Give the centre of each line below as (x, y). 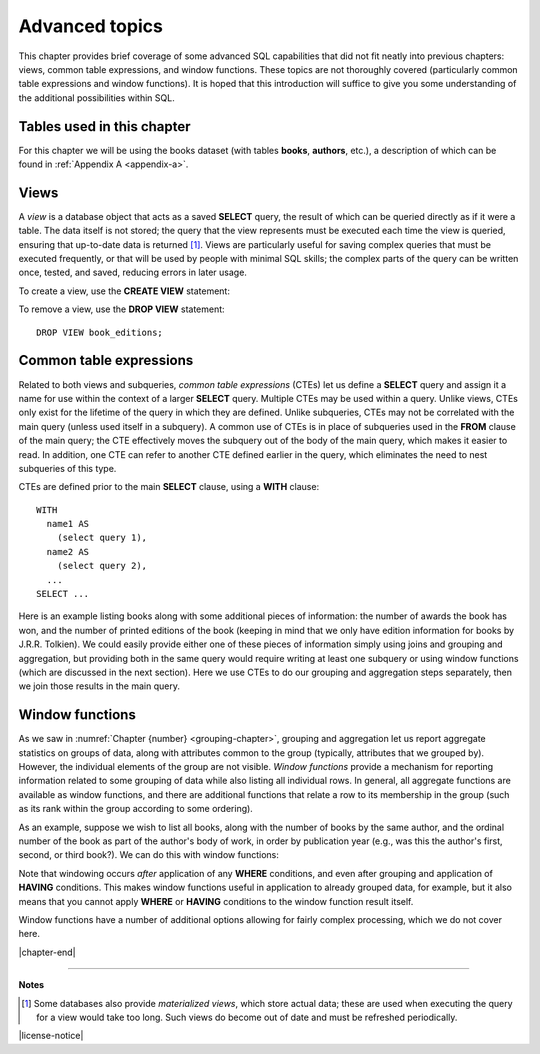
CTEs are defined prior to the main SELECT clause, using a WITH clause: (169, 487)
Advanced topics (91, 26)
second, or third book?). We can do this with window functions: (148, 855)
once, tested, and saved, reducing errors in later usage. (132, 272)
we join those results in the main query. (99, 686)
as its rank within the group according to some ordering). (136, 809)
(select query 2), (102, 566)
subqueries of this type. (67, 468)
